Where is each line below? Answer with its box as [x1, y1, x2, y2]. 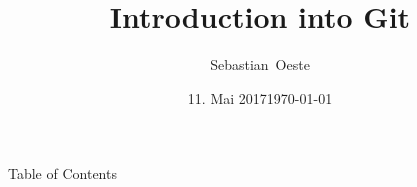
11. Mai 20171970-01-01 [187, 87, 333, 108]
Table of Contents [8, 163, 117, 184]
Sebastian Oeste [210, 54, 310, 75]
